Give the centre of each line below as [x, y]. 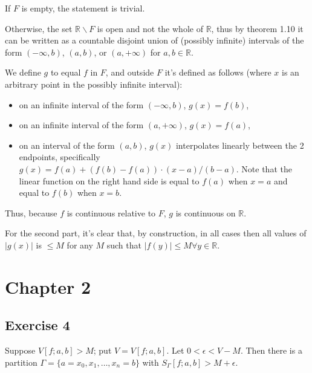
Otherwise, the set [39, 28]
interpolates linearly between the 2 [240, 145]
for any [80, 245]
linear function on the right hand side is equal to [109, 180]
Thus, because [31, 212]
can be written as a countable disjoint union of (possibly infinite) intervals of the [154, 40]
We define [23, 72]
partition [21, 362]
